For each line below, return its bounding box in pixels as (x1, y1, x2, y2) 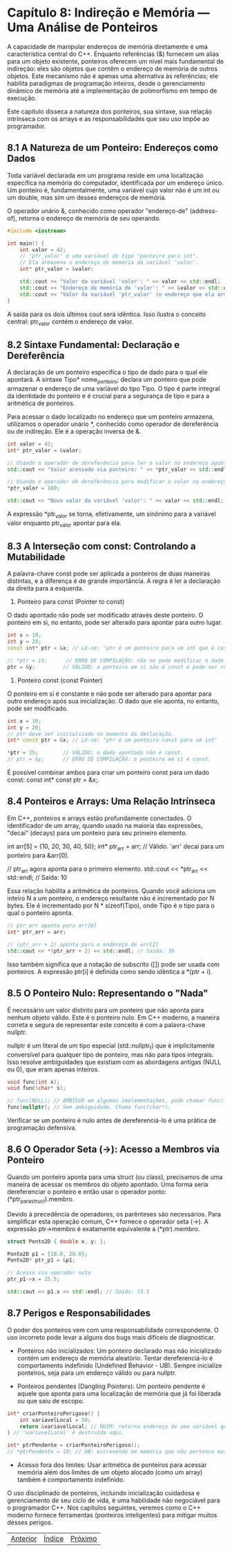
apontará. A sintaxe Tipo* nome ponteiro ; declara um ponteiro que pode (7, 376, 207, 385)
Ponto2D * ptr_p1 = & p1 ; (7, 1257, 76, 1264)
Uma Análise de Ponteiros (7, 19, 158, 35)
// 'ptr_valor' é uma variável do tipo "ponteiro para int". (19, 252, 199, 260)
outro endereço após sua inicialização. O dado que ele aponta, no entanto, (7, 696, 220, 705)
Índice (43, 1534, 64, 1543)
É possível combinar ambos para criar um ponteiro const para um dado (7, 768, 209, 777)
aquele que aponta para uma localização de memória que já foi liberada (17, 1389, 222, 1398)
